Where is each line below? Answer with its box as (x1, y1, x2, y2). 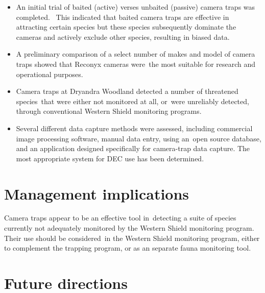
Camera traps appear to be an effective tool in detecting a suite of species (4, 212, 236, 223)
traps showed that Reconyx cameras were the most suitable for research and (16, 58, 256, 69)
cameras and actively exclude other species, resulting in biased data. (16, 31, 230, 42)
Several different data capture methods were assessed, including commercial (16, 123, 253, 133)
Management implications (4, 183, 189, 204)
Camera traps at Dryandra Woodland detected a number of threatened (16, 86, 238, 96)
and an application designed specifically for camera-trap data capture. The (16, 143, 250, 154)
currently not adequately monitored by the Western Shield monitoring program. (4, 223, 254, 233)
